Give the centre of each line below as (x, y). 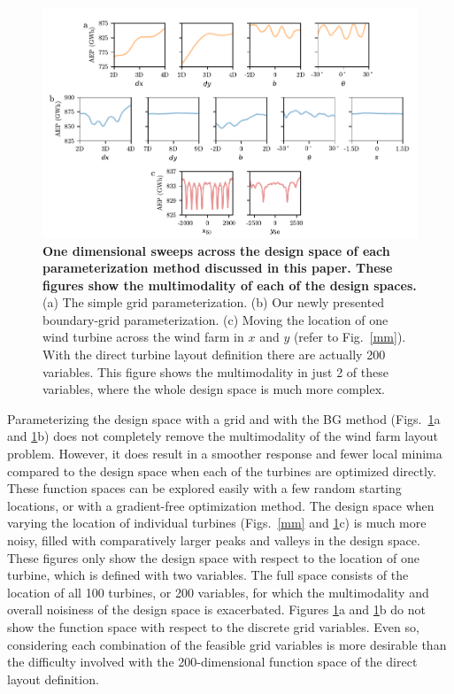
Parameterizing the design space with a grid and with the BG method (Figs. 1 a (224, 418)
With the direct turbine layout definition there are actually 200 (214, 355)
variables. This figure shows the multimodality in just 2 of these (215, 371)
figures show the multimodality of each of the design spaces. (230, 285)
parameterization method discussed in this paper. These (218, 268)
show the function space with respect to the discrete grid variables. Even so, (213, 626)
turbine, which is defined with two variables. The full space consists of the (208, 575)
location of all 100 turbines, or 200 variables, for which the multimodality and (218, 592)
